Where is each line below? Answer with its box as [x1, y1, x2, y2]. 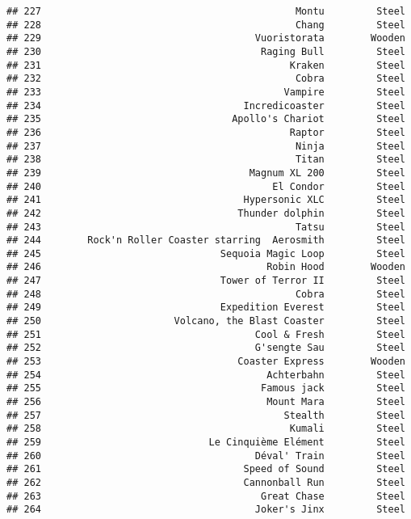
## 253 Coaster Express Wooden [6, 356, 405, 368]
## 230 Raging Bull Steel [6, 45, 405, 57]
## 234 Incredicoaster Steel [6, 99, 405, 112]
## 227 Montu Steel [6, 6, 405, 17]
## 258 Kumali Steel [6, 423, 405, 435]
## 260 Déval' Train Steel [6, 449, 405, 462]
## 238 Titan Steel [6, 154, 405, 166]
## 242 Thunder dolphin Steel [6, 207, 405, 219]
